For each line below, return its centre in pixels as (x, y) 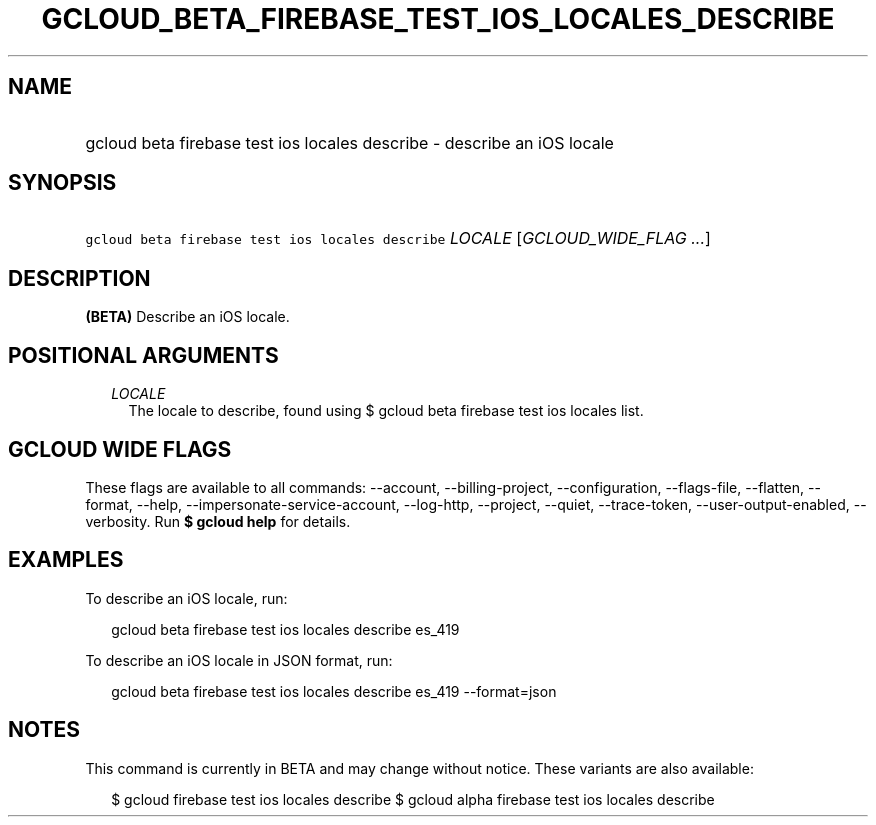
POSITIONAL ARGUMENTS (143, 355)
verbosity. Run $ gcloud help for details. (218, 521)
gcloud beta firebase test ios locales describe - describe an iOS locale (349, 142)
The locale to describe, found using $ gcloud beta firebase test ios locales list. (386, 411)
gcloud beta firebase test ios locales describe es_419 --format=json (334, 691)
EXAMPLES (66, 560)
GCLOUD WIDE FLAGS (120, 449)
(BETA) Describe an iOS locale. (187, 317)
